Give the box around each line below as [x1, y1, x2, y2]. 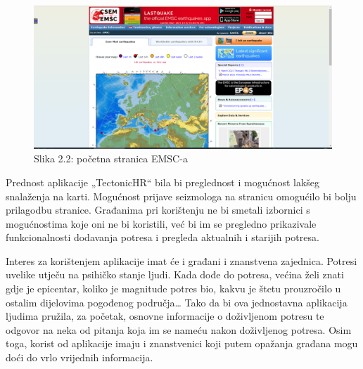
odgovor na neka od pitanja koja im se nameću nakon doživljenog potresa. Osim [6, 322, 352, 337]
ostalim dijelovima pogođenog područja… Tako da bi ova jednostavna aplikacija [6, 294, 348, 309]
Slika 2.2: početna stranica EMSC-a [34, 151, 188, 166]
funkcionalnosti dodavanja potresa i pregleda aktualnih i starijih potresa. [6, 230, 319, 245]
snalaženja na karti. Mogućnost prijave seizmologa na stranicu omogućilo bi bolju [6, 188, 357, 203]
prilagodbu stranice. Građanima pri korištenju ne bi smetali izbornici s [6, 202, 310, 217]
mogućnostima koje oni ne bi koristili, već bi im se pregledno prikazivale [6, 216, 317, 231]
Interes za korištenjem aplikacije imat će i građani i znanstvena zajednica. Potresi [6, 253, 357, 268]
